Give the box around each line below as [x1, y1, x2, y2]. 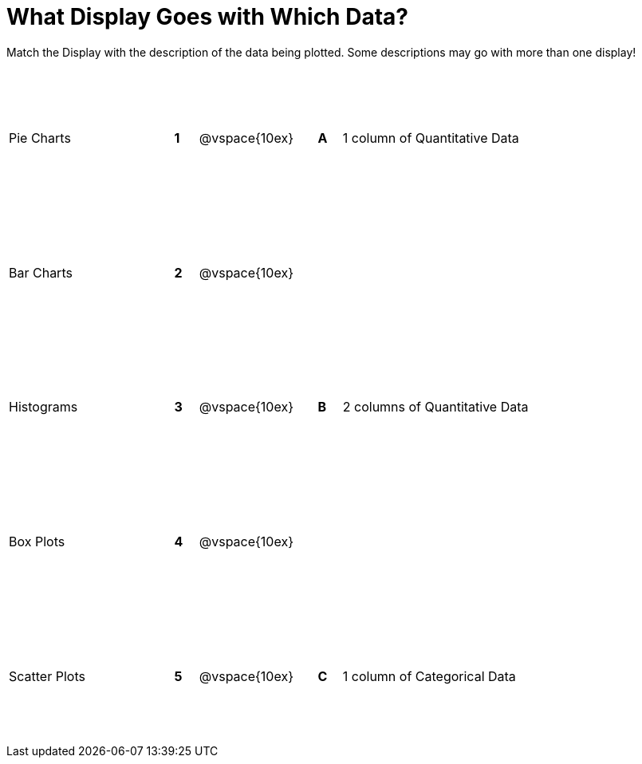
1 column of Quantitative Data [342, 130, 519, 147]
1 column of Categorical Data [342, 668, 516, 684]
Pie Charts [9, 130, 71, 147]
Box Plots [9, 534, 65, 550]
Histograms [9, 399, 78, 415]
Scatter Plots [9, 668, 85, 684]
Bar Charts [9, 264, 73, 281]
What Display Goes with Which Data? [6, 3, 408, 30]
